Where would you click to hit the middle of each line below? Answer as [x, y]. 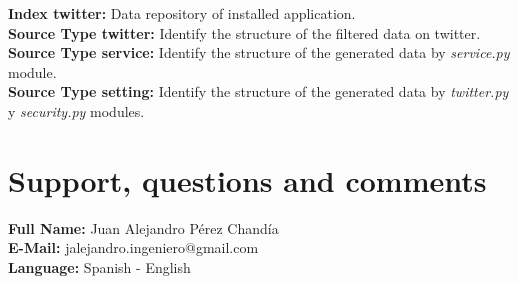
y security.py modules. [76, 110]
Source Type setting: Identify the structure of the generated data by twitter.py [258, 91]
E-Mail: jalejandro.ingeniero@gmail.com [133, 247]
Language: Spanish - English [99, 266]
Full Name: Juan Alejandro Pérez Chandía [143, 227]
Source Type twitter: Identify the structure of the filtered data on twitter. [244, 32]
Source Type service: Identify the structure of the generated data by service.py [259, 52]
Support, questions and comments [247, 179]
